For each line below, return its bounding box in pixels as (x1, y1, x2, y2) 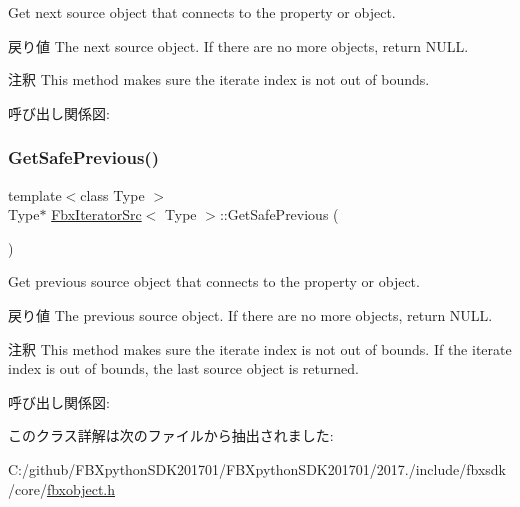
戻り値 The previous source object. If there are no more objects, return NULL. (8, 304, 493, 325)
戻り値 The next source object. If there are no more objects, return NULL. (8, 35, 469, 56)
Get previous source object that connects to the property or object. (8, 271, 420, 292)
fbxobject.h (46, 478, 116, 499)
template (8, 184, 62, 205)
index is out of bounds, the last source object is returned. (8, 358, 359, 379)
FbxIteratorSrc (51, 204, 142, 225)
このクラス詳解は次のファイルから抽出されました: (8, 425, 334, 446)
